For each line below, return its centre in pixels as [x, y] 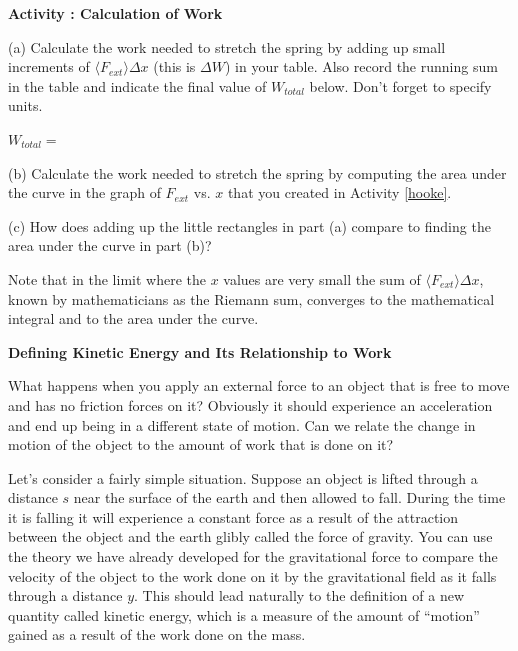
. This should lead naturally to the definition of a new [299, 595]
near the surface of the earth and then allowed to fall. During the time [289, 497]
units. [25, 105]
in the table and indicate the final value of [137, 85]
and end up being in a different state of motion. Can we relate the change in [242, 424]
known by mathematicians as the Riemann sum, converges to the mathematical [251, 298]
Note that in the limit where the [107, 278]
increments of [49, 66]
